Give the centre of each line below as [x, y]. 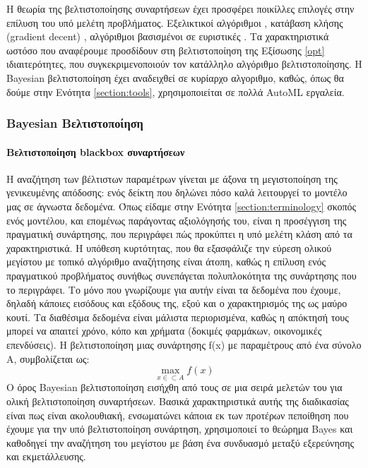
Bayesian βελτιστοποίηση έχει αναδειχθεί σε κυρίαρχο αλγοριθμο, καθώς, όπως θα [175, 77]
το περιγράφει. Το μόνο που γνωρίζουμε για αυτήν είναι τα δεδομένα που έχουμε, [174, 289]
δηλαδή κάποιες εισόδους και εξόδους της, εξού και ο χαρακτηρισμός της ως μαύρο [177, 303]
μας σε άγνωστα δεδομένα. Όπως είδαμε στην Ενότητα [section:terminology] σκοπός [182, 206]
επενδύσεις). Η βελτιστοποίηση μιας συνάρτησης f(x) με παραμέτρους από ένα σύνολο [184, 344]
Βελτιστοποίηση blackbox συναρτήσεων [96, 151]
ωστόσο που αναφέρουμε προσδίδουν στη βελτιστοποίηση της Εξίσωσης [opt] [166, 50]
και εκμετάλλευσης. [46, 456]
